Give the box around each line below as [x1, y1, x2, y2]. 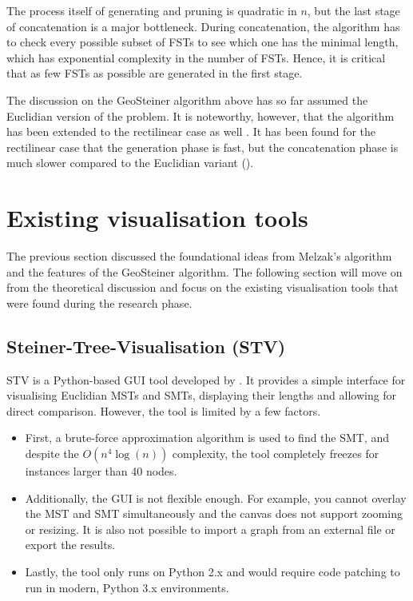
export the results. [25, 536, 116, 553]
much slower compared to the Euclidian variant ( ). [6, 154, 254, 171]
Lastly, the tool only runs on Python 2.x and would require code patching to [25, 563, 400, 579]
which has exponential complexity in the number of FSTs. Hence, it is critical [6, 49, 386, 66]
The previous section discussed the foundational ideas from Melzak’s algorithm [6, 248, 392, 265]
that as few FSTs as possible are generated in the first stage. [6, 65, 303, 82]
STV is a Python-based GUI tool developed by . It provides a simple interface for [6, 371, 406, 388]
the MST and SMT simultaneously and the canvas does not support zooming [25, 505, 403, 522]
